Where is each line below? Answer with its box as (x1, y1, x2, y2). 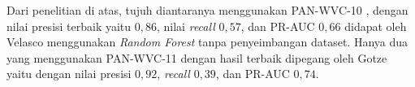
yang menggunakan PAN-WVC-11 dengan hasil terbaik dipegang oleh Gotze (6, 49, 387, 66)
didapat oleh (344, 17, 407, 34)
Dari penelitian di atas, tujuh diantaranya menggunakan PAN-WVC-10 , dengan (6, 2, 409, 18)
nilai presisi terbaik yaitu (6, 17, 132, 34)
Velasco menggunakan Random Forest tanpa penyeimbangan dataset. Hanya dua (6, 33, 409, 50)
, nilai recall (157, 17, 215, 34)
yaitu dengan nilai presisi (6, 65, 132, 82)
